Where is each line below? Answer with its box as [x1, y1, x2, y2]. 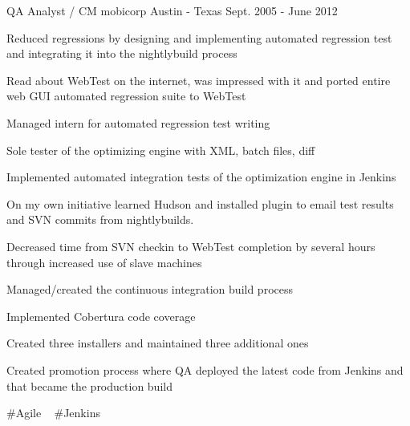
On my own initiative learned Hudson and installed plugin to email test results [6, 195, 394, 212]
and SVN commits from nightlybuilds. [6, 211, 194, 228]
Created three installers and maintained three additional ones [6, 335, 309, 351]
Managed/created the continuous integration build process [6, 281, 293, 298]
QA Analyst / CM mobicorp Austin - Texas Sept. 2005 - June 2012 [6, 2, 338, 18]
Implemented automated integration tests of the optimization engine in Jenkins [6, 168, 396, 185]
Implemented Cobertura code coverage [6, 307, 196, 324]
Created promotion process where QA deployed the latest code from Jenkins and [6, 361, 404, 378]
